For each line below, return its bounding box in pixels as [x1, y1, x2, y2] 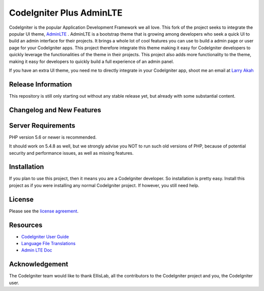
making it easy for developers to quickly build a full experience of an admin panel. [9, 59, 174, 64]
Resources [9, 221, 43, 229]
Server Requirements [9, 121, 76, 129]
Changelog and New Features [9, 105, 101, 114]
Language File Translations [21, 241, 76, 246]
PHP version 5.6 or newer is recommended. [9, 134, 97, 140]
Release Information [9, 80, 72, 88]
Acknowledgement [9, 260, 68, 269]
